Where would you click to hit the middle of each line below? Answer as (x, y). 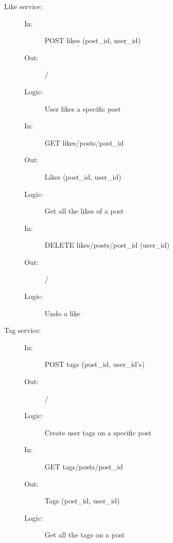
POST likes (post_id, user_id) (93, 40)
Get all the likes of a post (84, 211)
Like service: (23, 6)
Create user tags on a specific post (98, 432)
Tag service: (23, 330)
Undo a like (63, 313)
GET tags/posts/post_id (84, 467)
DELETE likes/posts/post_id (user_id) (107, 245)
